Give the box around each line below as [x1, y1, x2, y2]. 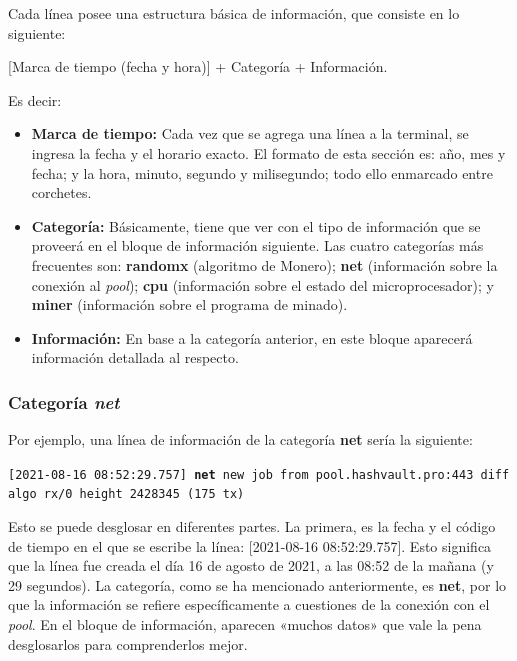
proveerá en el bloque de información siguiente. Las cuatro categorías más [31, 235, 484, 256]
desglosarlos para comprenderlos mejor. [8, 633, 248, 654]
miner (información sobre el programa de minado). [31, 294, 348, 315]
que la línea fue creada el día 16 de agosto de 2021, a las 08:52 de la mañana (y [8, 555, 494, 576]
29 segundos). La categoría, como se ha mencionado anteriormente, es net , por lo [8, 574, 507, 595]
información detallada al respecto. [31, 347, 239, 368]
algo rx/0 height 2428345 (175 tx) [8, 487, 245, 502]
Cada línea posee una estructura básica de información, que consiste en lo [8, 3, 460, 23]
